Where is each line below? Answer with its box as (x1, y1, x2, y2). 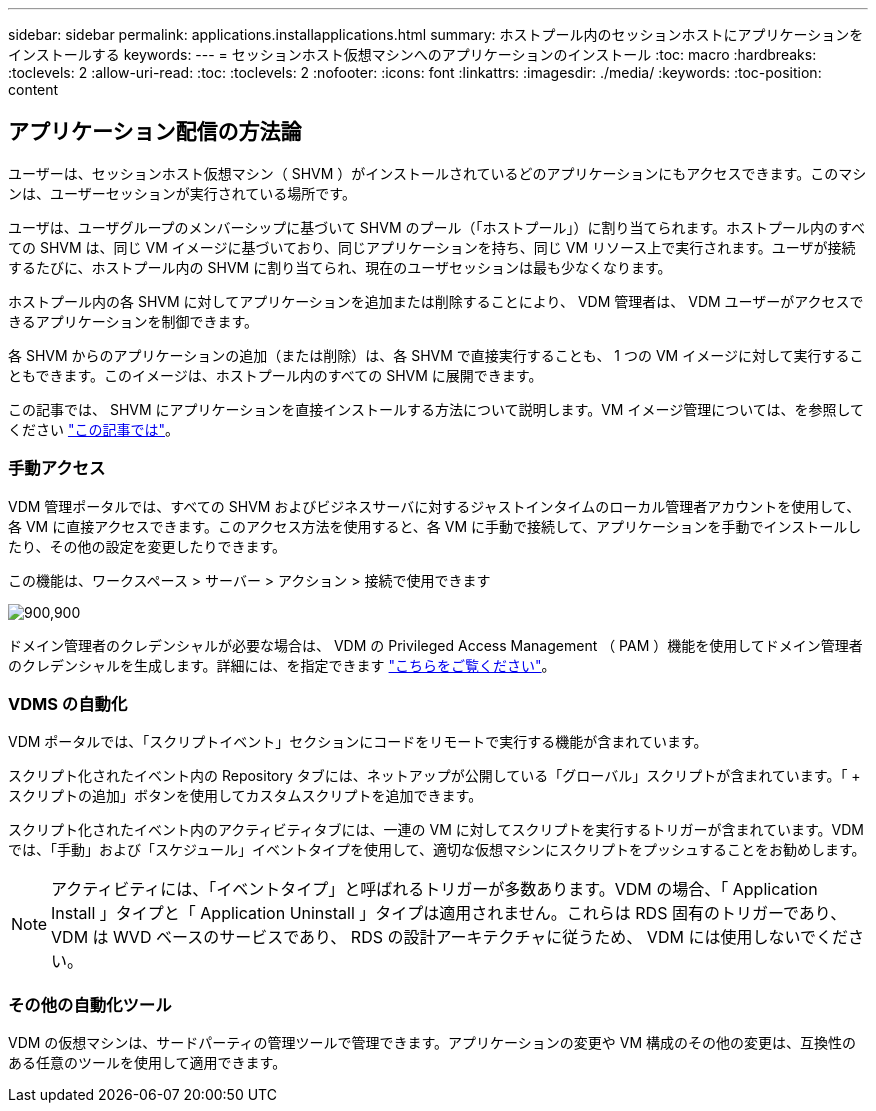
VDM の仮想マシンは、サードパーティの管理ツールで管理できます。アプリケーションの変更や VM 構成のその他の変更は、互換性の (8, 1034, 857, 1052)
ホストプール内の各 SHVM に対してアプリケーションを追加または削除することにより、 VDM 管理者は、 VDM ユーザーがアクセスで (8, 292, 864, 310)
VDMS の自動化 (8, 693, 128, 714)
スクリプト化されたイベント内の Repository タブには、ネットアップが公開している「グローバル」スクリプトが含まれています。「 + (8, 767, 861, 785)
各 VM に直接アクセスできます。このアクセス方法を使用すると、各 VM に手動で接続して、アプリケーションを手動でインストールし (8, 517, 862, 535)
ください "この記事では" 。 (8, 420, 179, 438)
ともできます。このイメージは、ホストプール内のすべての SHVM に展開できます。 (8, 366, 543, 384)
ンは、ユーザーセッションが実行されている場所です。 (8, 184, 356, 202)
